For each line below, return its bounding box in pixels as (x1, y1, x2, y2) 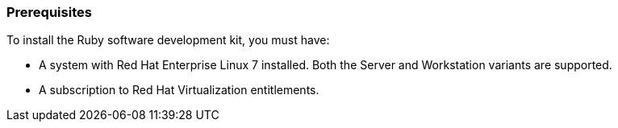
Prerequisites (6, 4, 92, 20)
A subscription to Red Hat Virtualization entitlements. (39, 83, 319, 97)
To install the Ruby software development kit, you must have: (6, 33, 330, 47)
